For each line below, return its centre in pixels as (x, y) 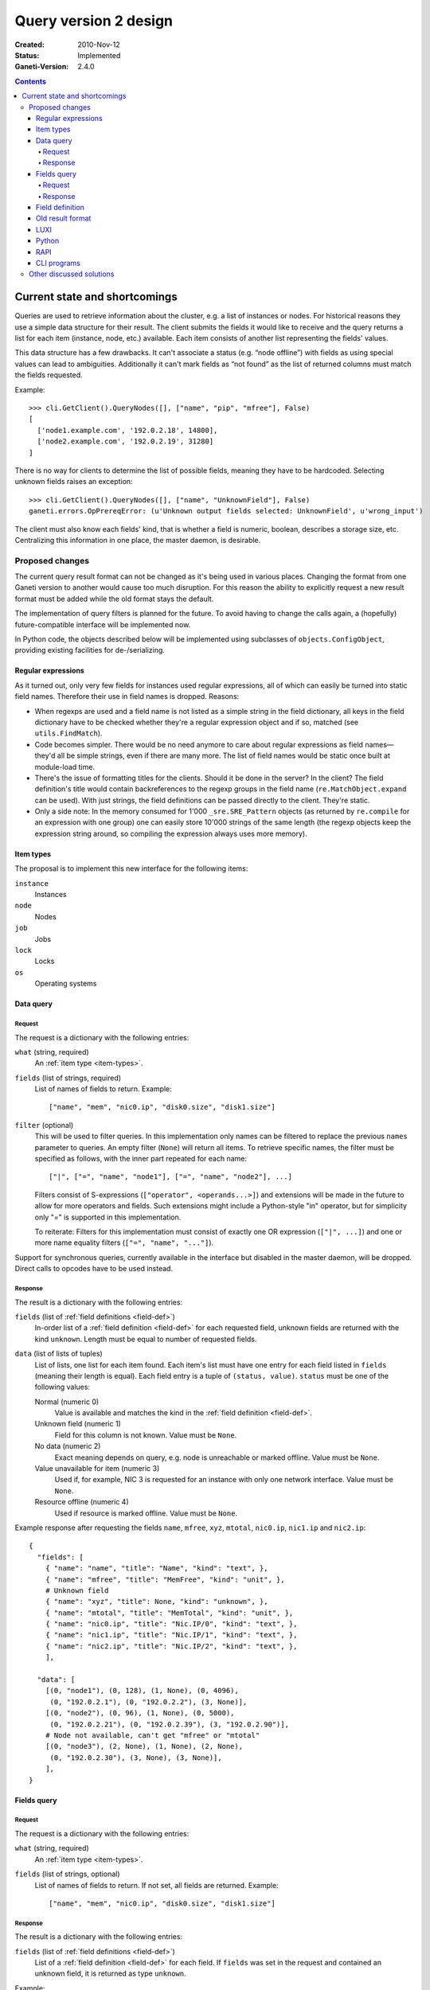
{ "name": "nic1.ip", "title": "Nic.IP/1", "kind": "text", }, (171, 1635)
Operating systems (66, 984)
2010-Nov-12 (99, 45)
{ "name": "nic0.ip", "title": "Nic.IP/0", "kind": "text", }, (171, 1624)
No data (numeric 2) (68, 1446)
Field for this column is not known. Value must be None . (146, 1435)
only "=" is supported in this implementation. (108, 1217)
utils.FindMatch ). (68, 733)
